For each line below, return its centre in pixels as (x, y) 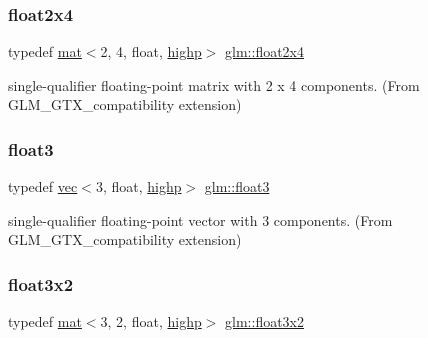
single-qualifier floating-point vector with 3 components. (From (200, 219)
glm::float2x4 (265, 51)
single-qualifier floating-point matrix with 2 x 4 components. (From (214, 84)
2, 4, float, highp (151, 51)
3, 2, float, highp (151, 321)
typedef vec (43, 186)
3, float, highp (138, 186)
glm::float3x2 (265, 321)
